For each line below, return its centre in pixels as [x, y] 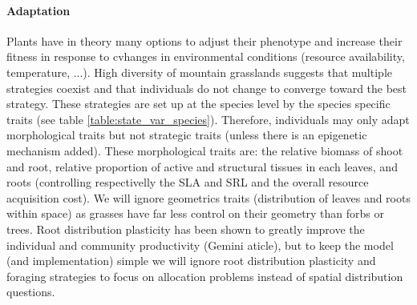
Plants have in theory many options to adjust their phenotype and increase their [204, 40]
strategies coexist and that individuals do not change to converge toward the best [207, 88]
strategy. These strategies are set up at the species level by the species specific [198, 104]
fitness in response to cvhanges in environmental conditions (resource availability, [206, 56]
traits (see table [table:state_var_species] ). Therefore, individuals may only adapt [208, 119]
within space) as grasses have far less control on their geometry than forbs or [196, 213]
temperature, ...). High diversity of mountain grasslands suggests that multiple [199, 72]
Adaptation [38, 10]
